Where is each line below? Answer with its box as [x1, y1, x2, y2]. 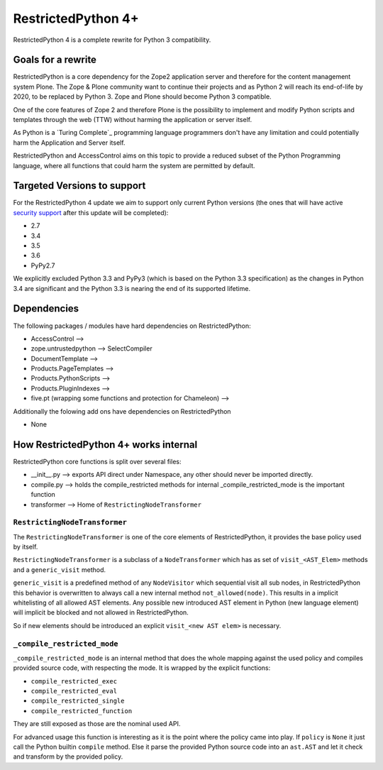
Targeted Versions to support [13, 180, 146, 192]
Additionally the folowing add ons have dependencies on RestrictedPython [13, 407, 231, 415]
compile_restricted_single [30, 697, 125, 705]
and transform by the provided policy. [13, 752, 123, 761]
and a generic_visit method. [13, 565, 106, 574]
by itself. [13, 543, 38, 551]
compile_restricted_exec [30, 677, 117, 685]
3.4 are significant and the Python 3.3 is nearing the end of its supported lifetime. [13, 284, 251, 292]
